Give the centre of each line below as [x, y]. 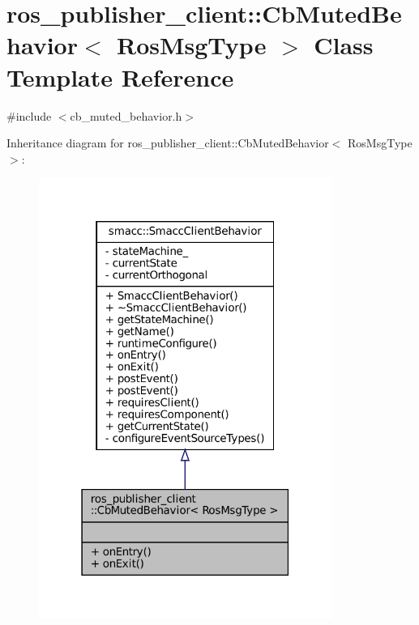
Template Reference [120, 77]
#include [29, 115]
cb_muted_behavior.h [126, 115]
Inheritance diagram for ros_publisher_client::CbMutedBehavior [168, 143]
